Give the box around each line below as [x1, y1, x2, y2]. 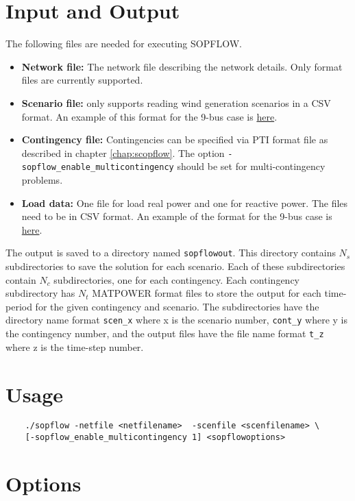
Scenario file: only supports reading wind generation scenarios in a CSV [21, 95, 331, 110]
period [5, 299, 32, 313]
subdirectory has [5, 286, 75, 300]
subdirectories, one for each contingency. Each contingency [53, 272, 299, 286]
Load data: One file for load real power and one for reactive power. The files [21, 195, 348, 210]
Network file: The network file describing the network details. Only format [21, 59, 343, 73]
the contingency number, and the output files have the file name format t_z [5, 326, 324, 341]
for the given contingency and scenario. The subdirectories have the [35, 299, 319, 313]
